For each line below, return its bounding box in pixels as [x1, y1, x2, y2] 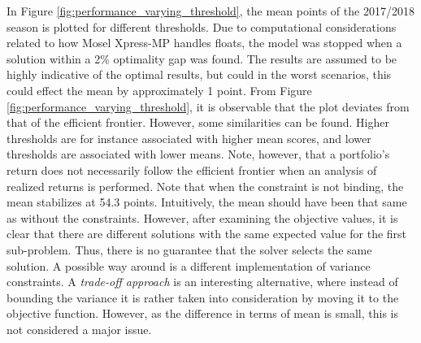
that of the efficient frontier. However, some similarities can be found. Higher [7, 114, 389, 131]
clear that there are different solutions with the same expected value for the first [7, 225, 407, 242]
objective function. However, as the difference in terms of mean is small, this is [7, 305, 398, 322]
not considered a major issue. [7, 320, 152, 337]
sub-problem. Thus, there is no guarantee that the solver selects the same [7, 241, 372, 258]
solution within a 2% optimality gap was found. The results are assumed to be [7, 50, 397, 67]
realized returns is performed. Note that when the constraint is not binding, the [7, 177, 404, 194]
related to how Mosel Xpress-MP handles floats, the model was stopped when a [7, 34, 402, 51]
